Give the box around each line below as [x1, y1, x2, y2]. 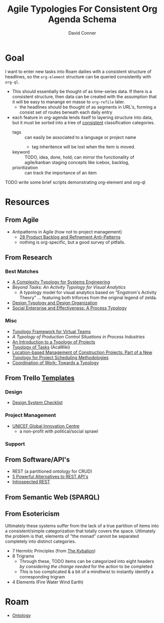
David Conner [68, 30, 96, 36]
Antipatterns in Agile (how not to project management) [12, 229, 122, 234]
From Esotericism [5, 510, 60, 518]
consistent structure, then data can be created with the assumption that [12, 93, 157, 99]
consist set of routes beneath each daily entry [19, 109, 113, 115]
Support [5, 440, 25, 447]
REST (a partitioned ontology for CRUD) [12, 468, 93, 474]
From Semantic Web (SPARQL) [5, 493, 100, 501]
